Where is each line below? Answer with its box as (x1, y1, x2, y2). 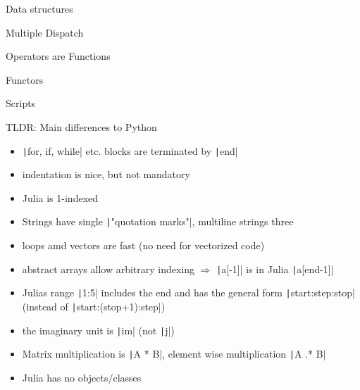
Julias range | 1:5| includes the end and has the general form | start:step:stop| (22, 285, 355, 300)
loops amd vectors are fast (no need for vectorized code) (22, 238, 265, 253)
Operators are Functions (6, 49, 111, 63)
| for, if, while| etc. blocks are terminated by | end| (22, 143, 238, 158)
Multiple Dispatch (6, 25, 84, 39)
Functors (6, 72, 44, 87)
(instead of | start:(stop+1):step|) (22, 298, 166, 313)
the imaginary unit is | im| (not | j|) (22, 322, 175, 337)
